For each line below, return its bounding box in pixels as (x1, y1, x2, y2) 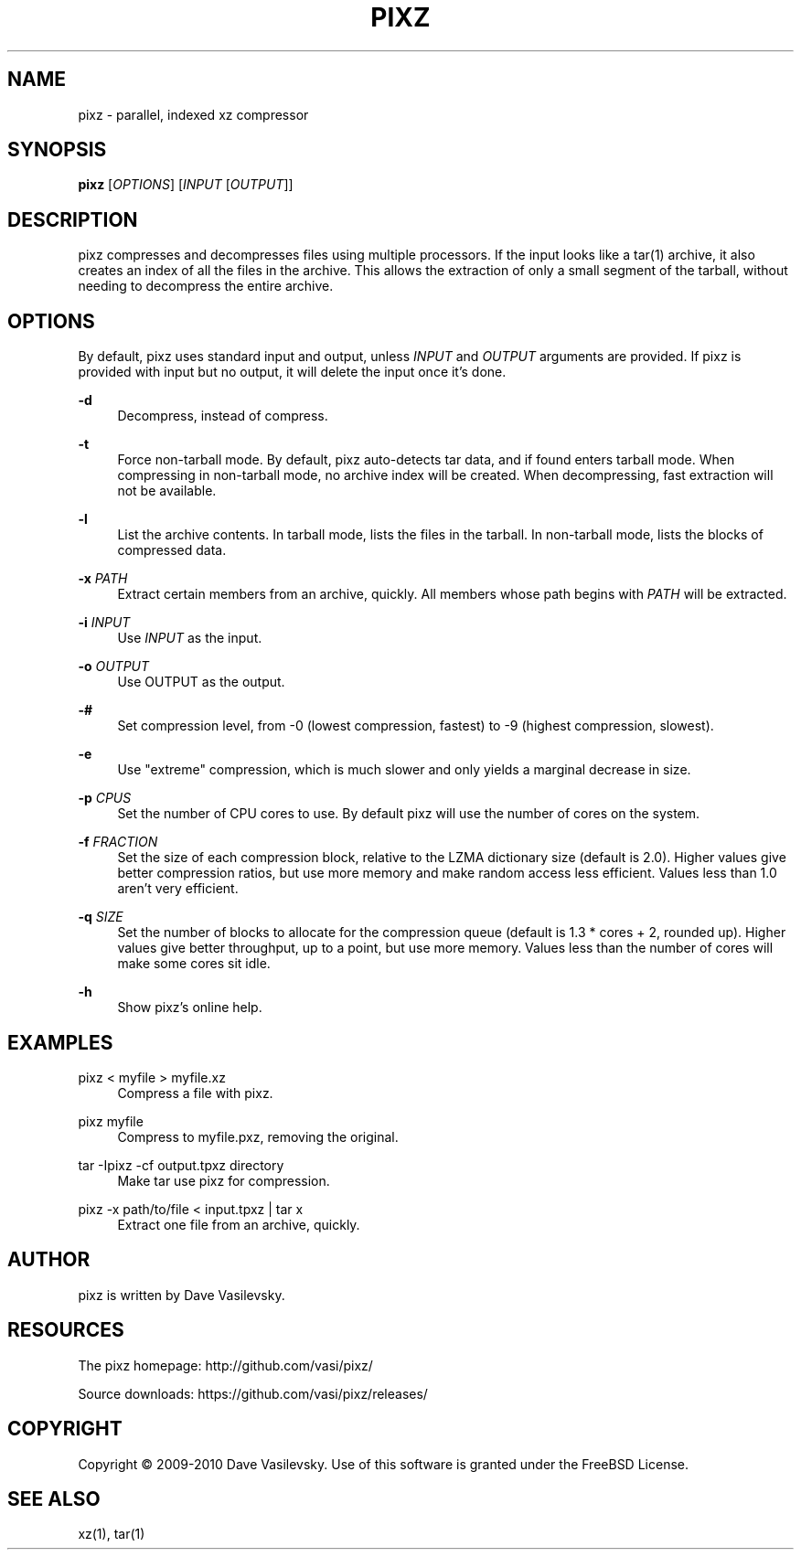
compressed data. (117, 542, 227, 559)
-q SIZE (78, 909, 123, 925)
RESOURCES (7, 1318, 124, 1342)
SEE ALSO (7, 1487, 101, 1510)
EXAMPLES (7, 1030, 113, 1054)
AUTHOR (7, 1248, 91, 1272)
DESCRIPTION (7, 208, 138, 231)
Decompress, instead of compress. (117, 408, 328, 424)
